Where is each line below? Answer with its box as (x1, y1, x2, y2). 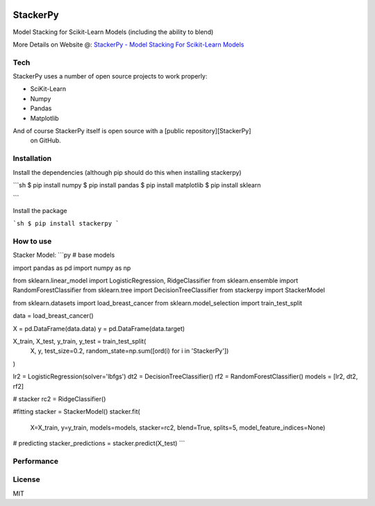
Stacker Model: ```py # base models (12, 251, 115, 260)
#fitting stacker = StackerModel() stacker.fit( (12, 407, 140, 416)
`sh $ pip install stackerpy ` (12, 219, 119, 228)
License (12, 475, 41, 484)
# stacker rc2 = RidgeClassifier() (12, 394, 106, 403)
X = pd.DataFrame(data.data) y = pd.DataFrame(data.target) (12, 324, 185, 332)
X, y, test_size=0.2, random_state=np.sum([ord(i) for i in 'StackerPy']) (30, 347, 229, 355)
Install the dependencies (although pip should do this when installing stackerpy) (12, 168, 242, 176)
